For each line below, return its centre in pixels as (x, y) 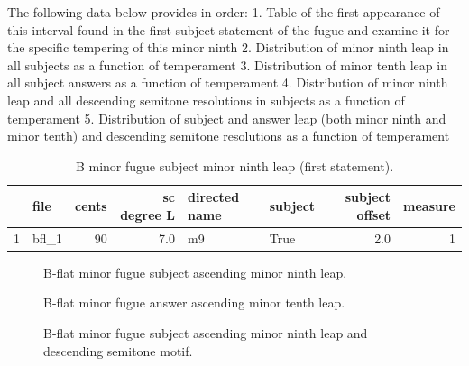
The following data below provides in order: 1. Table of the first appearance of (224, 12)
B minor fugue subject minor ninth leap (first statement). (234, 165)
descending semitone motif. (118, 350)
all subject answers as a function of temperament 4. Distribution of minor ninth (228, 82)
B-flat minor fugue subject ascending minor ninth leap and (206, 333)
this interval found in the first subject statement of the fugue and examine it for (229, 29)
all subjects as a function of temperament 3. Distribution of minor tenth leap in (227, 64)
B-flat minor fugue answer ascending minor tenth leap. (194, 302)
